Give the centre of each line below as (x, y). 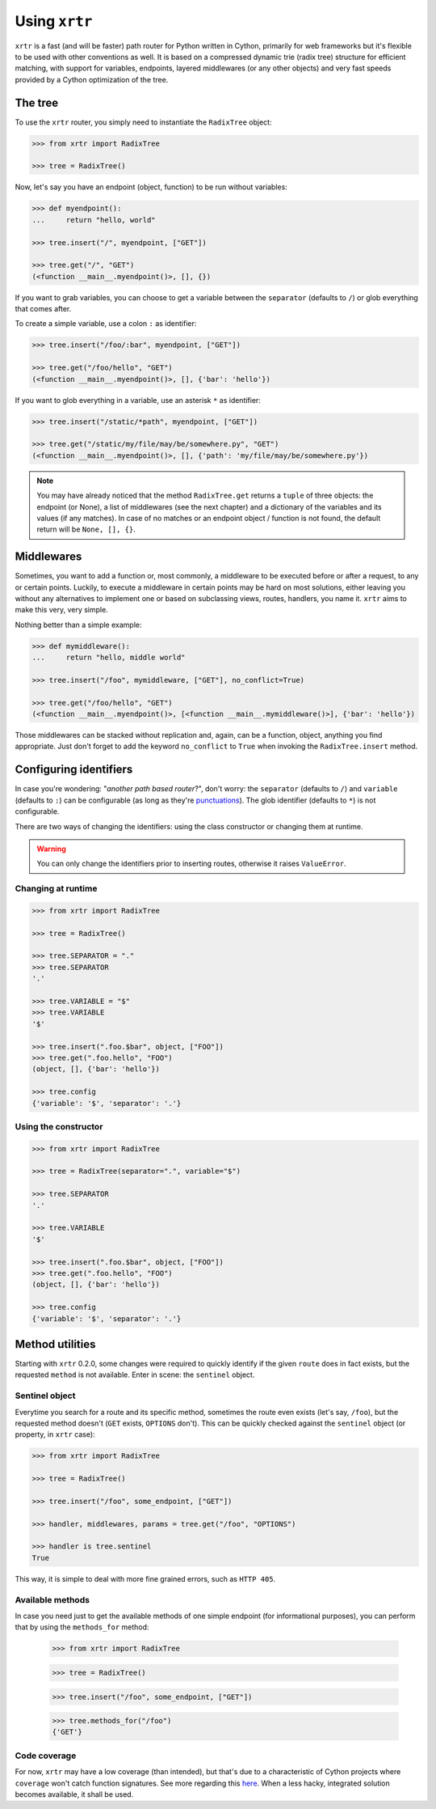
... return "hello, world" (94, 220)
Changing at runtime (56, 888)
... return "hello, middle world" (109, 658)
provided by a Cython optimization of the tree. (92, 79)
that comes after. (43, 309)
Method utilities (55, 1344)
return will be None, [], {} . (86, 529)
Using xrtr (54, 21)
